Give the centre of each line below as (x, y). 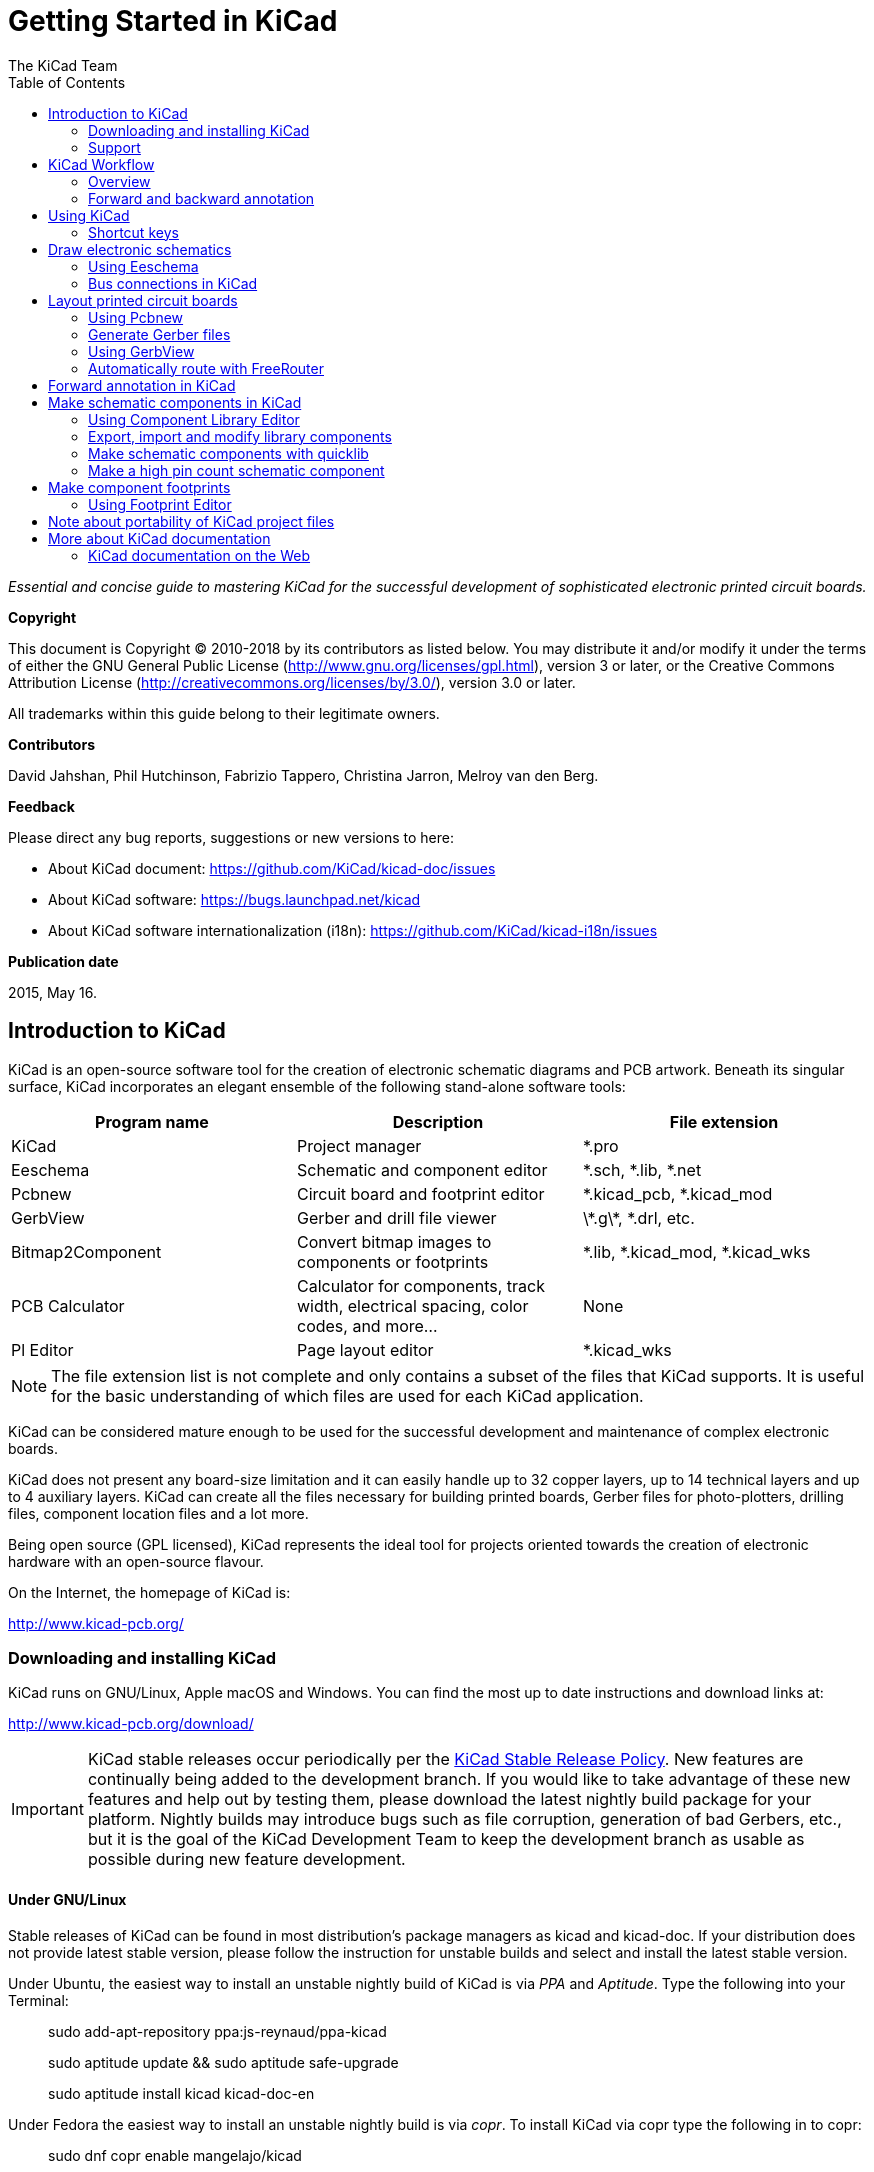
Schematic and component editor (422, 1169)
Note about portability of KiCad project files (191, 521)
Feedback (41, 806)
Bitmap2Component (86, 1251)
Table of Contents (67, 82)
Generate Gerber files (159, 334)
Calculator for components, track (420, 1285)
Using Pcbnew (136, 317)
